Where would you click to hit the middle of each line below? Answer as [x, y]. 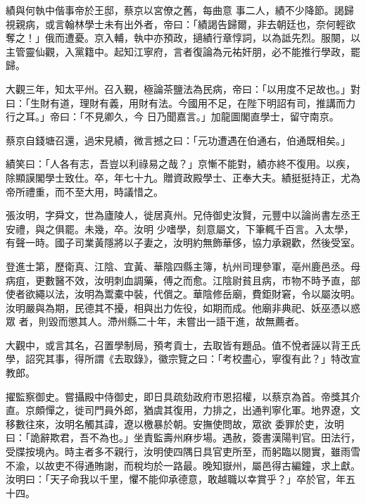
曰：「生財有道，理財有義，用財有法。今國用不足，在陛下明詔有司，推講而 [176, 102]
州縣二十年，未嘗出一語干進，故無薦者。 [211, 321]
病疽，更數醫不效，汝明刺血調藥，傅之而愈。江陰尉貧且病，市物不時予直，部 [183, 280]
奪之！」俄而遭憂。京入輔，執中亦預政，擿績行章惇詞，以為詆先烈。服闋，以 [183, 38]
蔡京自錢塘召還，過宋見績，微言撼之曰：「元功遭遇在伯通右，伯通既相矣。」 [178, 140]
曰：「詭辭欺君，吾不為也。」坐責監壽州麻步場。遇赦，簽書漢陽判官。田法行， [183, 437]
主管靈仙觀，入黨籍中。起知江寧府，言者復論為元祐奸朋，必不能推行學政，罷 [183, 51]
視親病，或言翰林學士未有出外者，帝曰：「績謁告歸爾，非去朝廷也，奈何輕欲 [181, 24]
